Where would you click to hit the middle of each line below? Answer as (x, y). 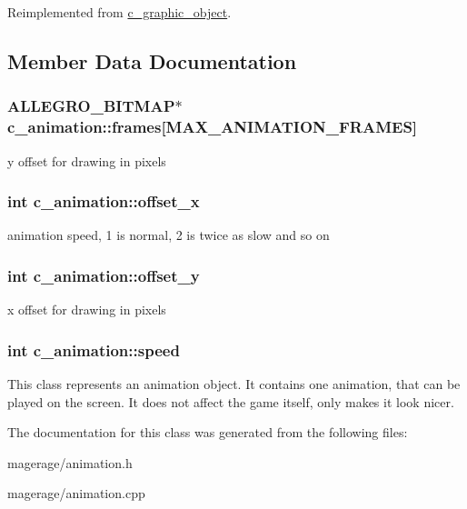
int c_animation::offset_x (104, 201)
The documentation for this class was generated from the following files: (208, 432)
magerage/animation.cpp (76, 493)
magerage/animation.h (70, 462)
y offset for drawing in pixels (87, 160)
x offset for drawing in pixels (87, 309)
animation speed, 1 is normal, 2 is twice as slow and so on (169, 235)
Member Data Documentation (152, 60)
